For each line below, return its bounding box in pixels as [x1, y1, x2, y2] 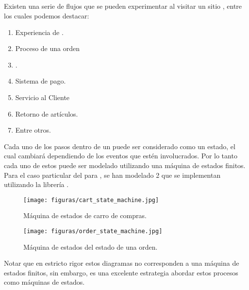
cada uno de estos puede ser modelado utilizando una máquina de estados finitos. [4, 160, 246, 170]
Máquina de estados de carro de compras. [23, 210, 147, 221]
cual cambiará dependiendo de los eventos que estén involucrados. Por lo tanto [4, 151, 237, 161]
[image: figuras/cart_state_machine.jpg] [23, 196, 159, 204]
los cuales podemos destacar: [4, 10, 89, 20]
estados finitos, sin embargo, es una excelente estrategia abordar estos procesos [4, 267, 238, 277]
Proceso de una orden [15, 43, 80, 53]
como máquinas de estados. [4, 277, 85, 287]
